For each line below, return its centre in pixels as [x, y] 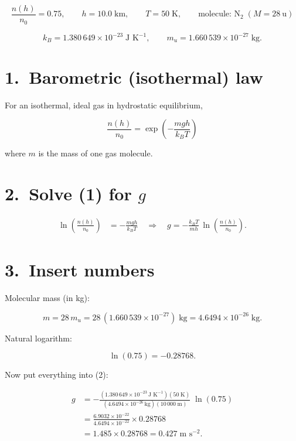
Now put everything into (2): [57, 375]
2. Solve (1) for [68, 193]
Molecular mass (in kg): [47, 298]
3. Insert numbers [80, 270]
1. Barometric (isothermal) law [134, 76]
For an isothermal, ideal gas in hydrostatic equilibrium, [104, 105]
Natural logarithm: [38, 338]
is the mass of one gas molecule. [96, 153]
